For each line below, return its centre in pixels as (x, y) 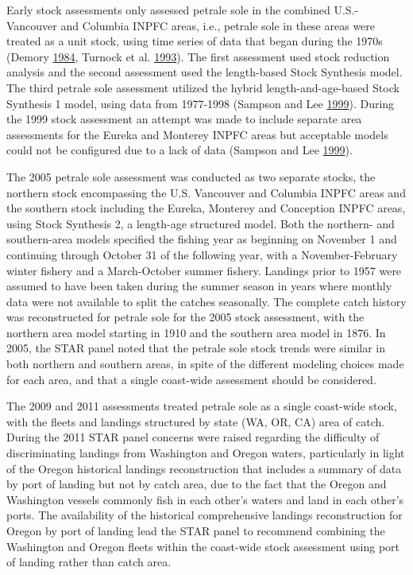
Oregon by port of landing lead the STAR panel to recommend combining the (196, 530)
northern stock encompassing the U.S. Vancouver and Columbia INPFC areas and (206, 192)
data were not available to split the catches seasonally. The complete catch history (206, 301)
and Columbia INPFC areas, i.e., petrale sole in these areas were (218, 25)
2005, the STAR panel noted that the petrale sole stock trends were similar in (196, 348)
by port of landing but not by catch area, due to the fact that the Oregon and (197, 484)
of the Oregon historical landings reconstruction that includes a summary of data (204, 468)
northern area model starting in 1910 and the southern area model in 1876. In (196, 332)
